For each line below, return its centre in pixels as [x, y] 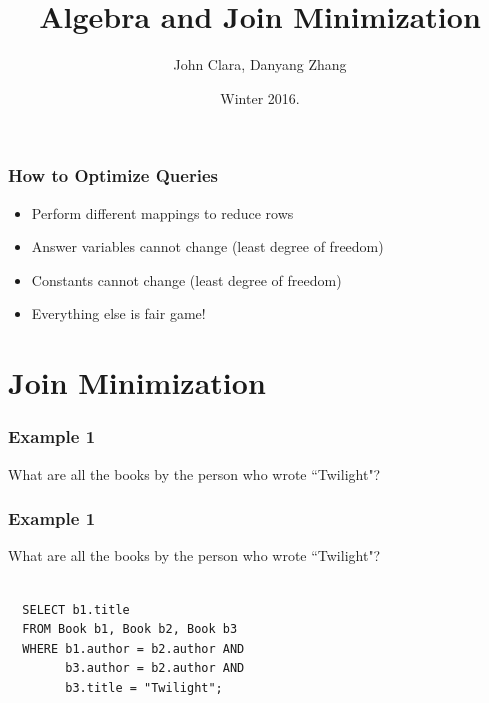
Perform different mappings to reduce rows [162, 212]
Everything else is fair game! [118, 313]
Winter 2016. [260, 97]
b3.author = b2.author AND [155, 668]
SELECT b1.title [76, 609]
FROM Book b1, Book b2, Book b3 [130, 629]
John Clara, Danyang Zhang [260, 64]
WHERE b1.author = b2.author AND [133, 648]
